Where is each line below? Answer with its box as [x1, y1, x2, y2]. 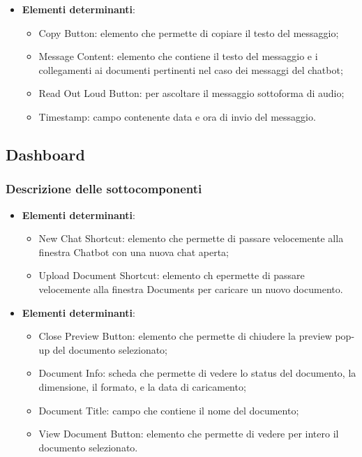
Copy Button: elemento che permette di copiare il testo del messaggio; [38, 25, 339, 40]
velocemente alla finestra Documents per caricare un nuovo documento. [38, 281, 343, 296]
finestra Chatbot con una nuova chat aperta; [38, 244, 229, 259]
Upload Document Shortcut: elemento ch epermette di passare [38, 268, 305, 283]
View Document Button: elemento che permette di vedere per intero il [38, 426, 339, 441]
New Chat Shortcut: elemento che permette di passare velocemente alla [38, 231, 344, 246]
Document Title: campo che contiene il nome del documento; [38, 403, 299, 417]
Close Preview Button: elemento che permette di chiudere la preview [38, 329, 332, 343]
